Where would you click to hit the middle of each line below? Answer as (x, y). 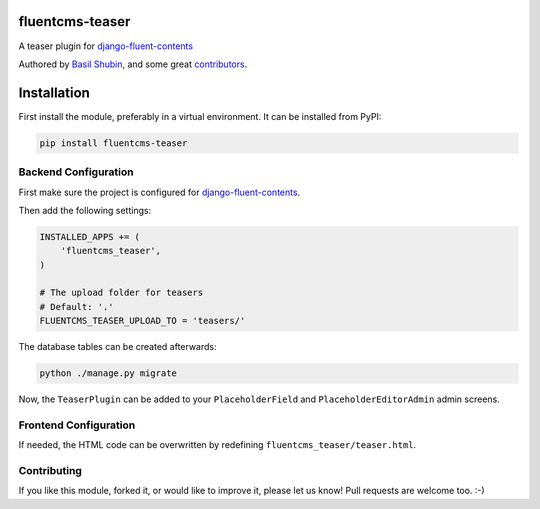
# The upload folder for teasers (121, 293)
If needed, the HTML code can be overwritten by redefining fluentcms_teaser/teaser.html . (217, 445)
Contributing (50, 471)
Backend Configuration (76, 172)
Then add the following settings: (85, 210)
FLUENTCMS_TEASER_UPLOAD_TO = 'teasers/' (142, 321)
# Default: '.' (76, 306)
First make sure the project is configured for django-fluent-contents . (159, 192)
